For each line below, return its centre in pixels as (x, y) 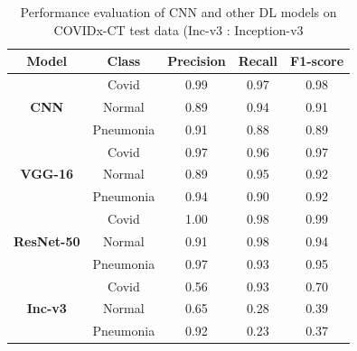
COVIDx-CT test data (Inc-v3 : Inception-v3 (178, 29)
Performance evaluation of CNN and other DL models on (178, 12)
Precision (197, 61)
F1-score (317, 61)
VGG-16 (47, 174)
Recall (258, 61)
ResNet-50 (47, 240)
